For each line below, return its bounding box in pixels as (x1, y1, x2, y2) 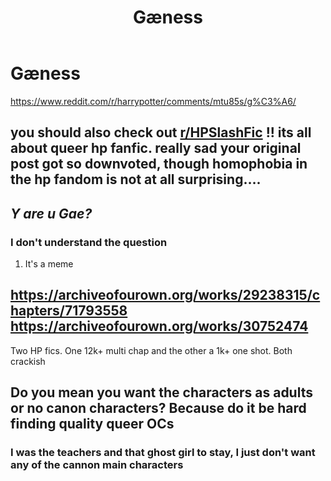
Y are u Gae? (10, 205, 93, 222)
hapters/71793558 (10, 302, 128, 320)
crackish (10, 355, 46, 367)
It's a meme (24, 258, 74, 270)
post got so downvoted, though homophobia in (10, 156, 308, 173)
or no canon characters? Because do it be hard (10, 400, 307, 417)
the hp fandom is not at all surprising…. (10, 171, 262, 188)
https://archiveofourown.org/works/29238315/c (10, 287, 321, 304)
